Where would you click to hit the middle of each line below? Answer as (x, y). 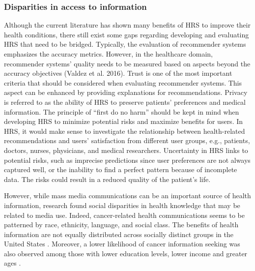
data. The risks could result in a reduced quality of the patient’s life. (107, 179)
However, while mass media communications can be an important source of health (127, 196)
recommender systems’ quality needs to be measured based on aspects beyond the (127, 63)
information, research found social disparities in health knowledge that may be (122, 205)
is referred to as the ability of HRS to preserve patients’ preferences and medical (125, 102)
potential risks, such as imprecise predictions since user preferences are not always (127, 160)
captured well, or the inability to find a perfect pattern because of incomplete (121, 169)
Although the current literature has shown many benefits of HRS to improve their (127, 25)
